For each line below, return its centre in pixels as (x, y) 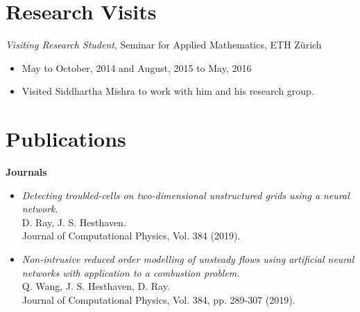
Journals (26, 172)
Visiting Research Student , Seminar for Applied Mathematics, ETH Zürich (164, 45)
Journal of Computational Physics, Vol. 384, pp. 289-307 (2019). (158, 299)
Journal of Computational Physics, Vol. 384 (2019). (131, 236)
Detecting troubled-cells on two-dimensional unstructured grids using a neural (186, 195)
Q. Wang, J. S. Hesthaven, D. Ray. (96, 286)
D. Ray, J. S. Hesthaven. (74, 222)
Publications (66, 139)
